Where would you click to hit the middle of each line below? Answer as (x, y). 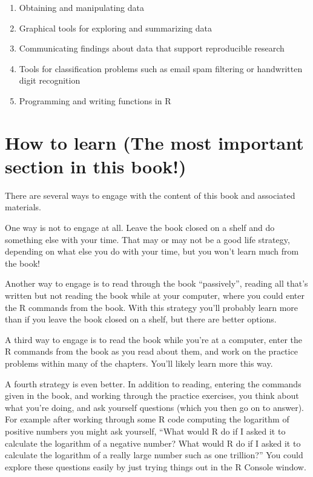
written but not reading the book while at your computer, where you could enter (155, 295)
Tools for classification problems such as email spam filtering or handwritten (161, 68)
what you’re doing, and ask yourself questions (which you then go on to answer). (155, 407)
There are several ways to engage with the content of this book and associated (150, 195)
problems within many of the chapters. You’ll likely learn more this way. (139, 363)
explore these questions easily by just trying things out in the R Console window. (156, 466)
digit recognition (50, 80)
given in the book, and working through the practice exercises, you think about (152, 395)
